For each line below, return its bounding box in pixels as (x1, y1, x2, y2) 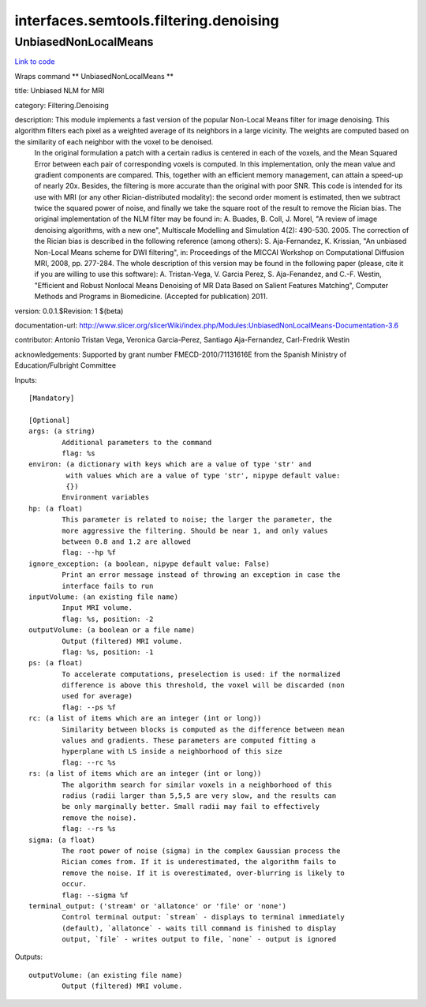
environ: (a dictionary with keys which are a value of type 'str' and (28, 460, 312, 469)
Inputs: (14, 375, 37, 384)
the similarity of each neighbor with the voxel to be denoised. (14, 137, 214, 146)
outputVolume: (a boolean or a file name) (28, 626, 196, 635)
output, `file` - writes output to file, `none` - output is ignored (62, 935, 337, 944)
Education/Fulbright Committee (14, 361, 117, 370)
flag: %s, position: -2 (62, 614, 154, 623)
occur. (62, 880, 88, 889)
